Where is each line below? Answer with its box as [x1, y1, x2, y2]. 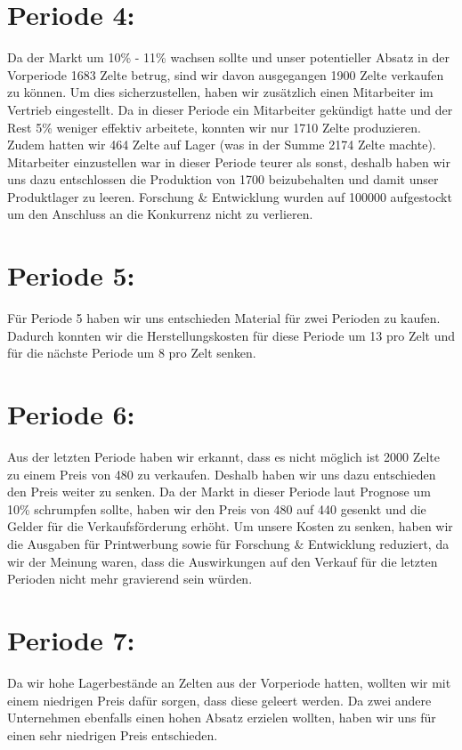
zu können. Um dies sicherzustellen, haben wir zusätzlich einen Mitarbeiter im [7, 83, 434, 101]
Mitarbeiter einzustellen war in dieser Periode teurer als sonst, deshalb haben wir [7, 152, 450, 171]
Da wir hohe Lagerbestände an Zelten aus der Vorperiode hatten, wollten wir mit [7, 673, 451, 691]
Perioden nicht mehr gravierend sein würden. [7, 569, 253, 588]
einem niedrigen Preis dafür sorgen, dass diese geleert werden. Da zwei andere [7, 690, 432, 709]
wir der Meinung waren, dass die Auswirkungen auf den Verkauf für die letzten [7, 552, 438, 570]
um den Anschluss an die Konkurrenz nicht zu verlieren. [7, 205, 313, 223]
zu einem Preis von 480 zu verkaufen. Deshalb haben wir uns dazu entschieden [7, 464, 436, 483]
